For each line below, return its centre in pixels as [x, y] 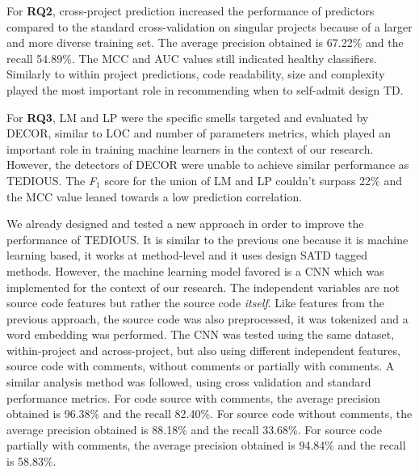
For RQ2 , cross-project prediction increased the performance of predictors [191, 11]
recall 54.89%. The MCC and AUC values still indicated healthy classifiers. [192, 58]
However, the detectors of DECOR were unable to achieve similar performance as [208, 165]
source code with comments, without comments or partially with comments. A [201, 366]
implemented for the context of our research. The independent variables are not [203, 287]
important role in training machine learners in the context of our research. [190, 148]
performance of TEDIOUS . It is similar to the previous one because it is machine [207, 239]
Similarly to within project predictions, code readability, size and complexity [196, 74]
